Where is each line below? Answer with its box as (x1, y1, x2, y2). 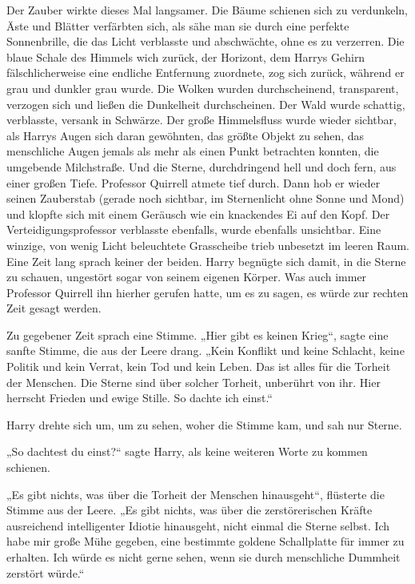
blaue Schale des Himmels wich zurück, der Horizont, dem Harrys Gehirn (6, 48, 365, 65)
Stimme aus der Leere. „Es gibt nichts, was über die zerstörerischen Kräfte (6, 501, 373, 518)
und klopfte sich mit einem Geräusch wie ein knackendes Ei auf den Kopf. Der (6, 205, 390, 222)
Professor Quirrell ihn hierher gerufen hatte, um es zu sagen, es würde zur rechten (6, 284, 409, 300)
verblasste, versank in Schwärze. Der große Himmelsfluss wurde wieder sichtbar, (6, 111, 397, 128)
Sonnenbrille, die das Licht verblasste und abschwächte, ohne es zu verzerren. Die (6, 33, 405, 50)
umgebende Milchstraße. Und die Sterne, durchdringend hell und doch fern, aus (6, 158, 397, 175)
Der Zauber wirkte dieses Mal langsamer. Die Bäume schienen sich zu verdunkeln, (6, 2, 409, 18)
